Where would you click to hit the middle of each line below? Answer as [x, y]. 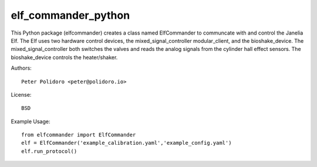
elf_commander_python [70, 15]
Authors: [21, 68]
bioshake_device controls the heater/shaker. [64, 57]
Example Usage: [31, 121]
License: [21, 94]
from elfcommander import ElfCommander [79, 135]
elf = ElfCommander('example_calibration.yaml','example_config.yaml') [127, 143]
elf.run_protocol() [49, 151]
